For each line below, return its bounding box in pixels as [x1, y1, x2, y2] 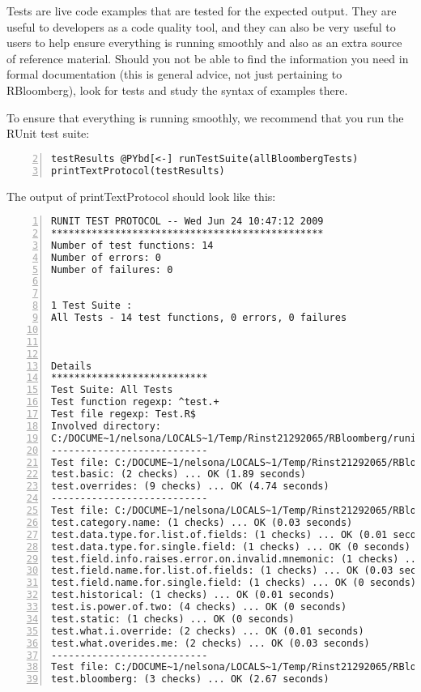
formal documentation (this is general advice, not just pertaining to [6, 66, 342, 83]
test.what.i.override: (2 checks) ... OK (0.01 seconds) [51, 625, 364, 637]
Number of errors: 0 [51, 251, 162, 263]
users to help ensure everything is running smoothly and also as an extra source [6, 34, 402, 51]
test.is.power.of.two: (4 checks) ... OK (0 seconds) [51, 601, 347, 613]
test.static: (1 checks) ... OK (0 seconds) [51, 613, 295, 625]
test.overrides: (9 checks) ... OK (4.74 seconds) [51, 481, 330, 493]
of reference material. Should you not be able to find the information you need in [6, 49, 409, 66]
